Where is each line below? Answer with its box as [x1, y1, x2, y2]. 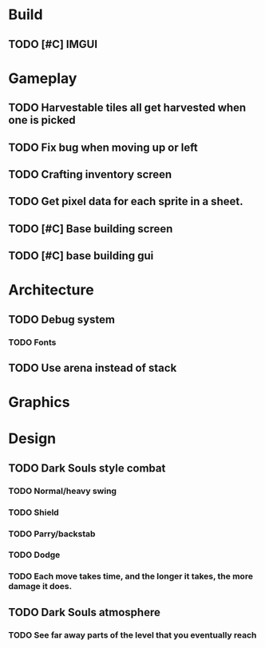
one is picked [8, 113, 76, 127]
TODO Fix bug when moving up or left [8, 140, 198, 154]
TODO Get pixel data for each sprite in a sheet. [8, 195, 243, 208]
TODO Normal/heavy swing [8, 485, 117, 496]
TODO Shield [8, 507, 60, 518]
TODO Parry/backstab [8, 528, 96, 539]
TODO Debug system [8, 313, 116, 326]
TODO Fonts [8, 337, 57, 348]
